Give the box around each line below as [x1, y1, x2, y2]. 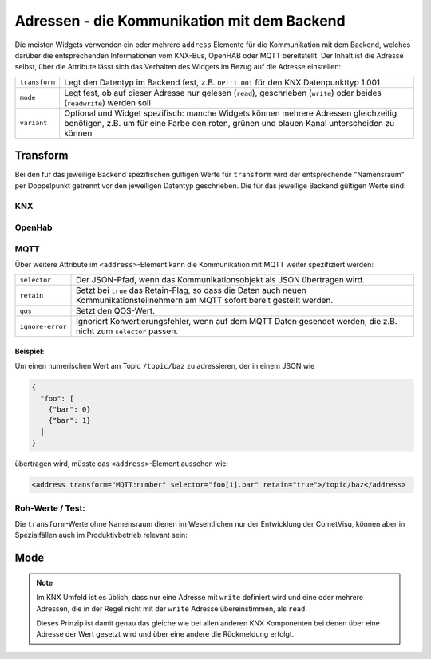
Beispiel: [14, 346, 45, 356]
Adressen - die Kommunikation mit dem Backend [14, 12, 346, 30]
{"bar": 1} [48, 416, 91, 425]
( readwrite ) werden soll [64, 97, 152, 108]
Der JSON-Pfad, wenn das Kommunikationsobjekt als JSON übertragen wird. [76, 274, 365, 286]
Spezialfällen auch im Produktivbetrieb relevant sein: [14, 531, 188, 540]
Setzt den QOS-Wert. [76, 306, 156, 317]
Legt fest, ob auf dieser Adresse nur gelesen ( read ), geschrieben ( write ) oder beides [64, 87, 382, 98]
